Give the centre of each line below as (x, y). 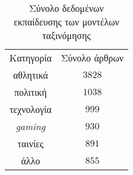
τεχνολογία (31, 109)
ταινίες (30, 143)
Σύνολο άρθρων (92, 58)
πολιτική (31, 92)
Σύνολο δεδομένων (66, 8)
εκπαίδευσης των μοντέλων (66, 22)
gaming (30, 126)
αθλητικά (31, 75)
